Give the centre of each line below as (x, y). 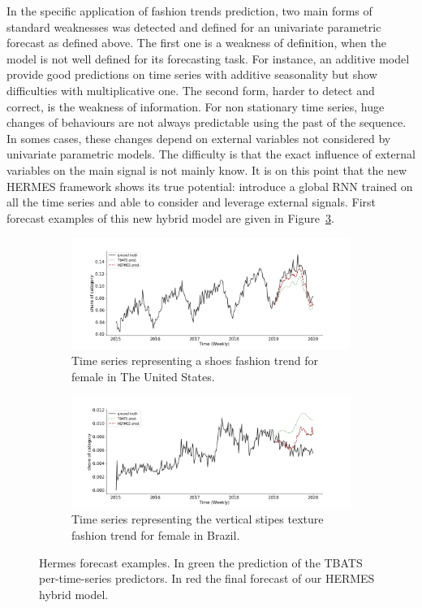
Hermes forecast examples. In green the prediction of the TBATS (201, 562)
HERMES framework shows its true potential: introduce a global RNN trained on (210, 186)
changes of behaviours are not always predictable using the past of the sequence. (207, 122)
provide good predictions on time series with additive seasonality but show (192, 74)
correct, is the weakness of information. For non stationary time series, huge (196, 106)
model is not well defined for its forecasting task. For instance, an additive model (208, 58)
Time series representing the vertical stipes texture (198, 519)
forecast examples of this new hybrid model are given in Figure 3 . (170, 217)
